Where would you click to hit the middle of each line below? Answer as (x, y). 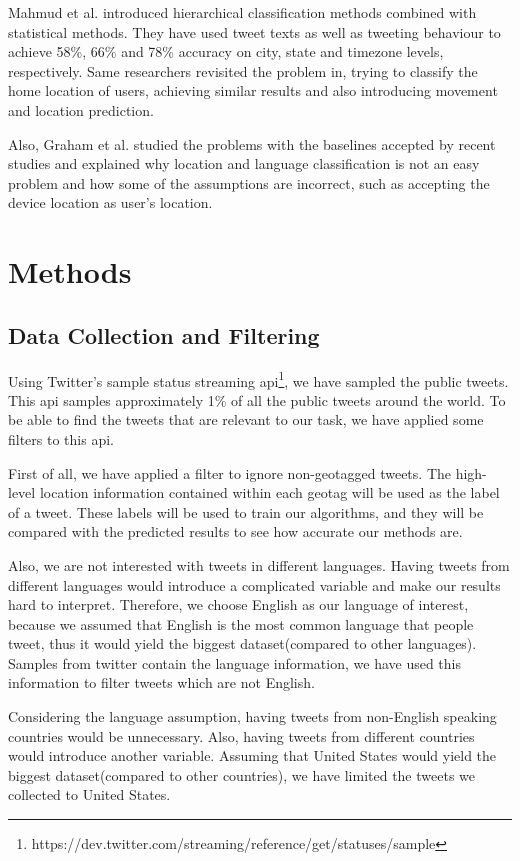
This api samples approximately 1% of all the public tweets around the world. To (257, 399)
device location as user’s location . (110, 202)
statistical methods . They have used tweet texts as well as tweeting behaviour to (254, 31)
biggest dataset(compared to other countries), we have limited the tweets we (242, 774)
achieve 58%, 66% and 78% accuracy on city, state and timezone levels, (226, 51)
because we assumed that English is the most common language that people (241, 623)
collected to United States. (89, 794)
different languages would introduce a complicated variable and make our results (254, 584)
